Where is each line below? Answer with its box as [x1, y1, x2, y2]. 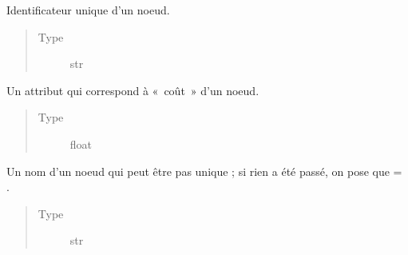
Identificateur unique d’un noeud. [6, 2, 170, 18]
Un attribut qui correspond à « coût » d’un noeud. [6, 82, 259, 98]
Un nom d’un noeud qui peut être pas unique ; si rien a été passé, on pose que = [6, 162, 402, 179]
